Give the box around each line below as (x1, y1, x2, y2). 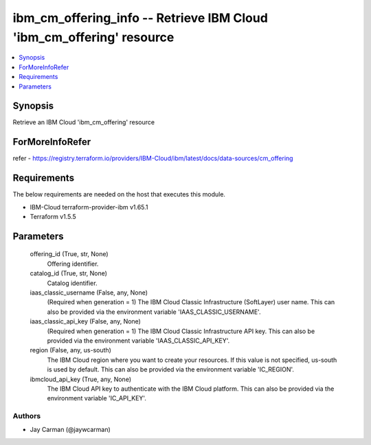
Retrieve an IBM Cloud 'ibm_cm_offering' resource (12, 118, 155, 126)
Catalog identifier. (47, 279, 98, 287)
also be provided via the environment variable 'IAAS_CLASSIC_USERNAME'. (47, 308, 261, 316)
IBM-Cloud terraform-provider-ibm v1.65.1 (30, 203, 148, 211)
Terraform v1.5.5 (30, 213, 77, 221)
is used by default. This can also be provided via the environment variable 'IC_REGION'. (47, 365, 295, 374)
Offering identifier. (47, 260, 99, 268)
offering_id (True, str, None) (30, 250, 109, 258)
